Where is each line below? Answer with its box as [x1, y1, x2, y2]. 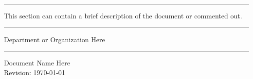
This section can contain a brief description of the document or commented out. [4, 11, 242, 20]
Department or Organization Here [4, 34, 105, 44]
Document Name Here [4, 58, 70, 68]
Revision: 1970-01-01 [4, 67, 65, 77]
